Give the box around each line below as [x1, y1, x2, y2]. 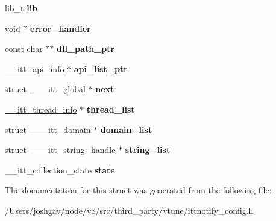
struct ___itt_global [5, 82, 86, 95]
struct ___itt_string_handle [5, 143, 116, 156]
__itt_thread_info [5, 102, 77, 115]
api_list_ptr [74, 62, 128, 75]
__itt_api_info [5, 62, 64, 75]
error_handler [30, 22, 91, 34]
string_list [125, 143, 171, 156]
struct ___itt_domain [5, 123, 91, 135]
